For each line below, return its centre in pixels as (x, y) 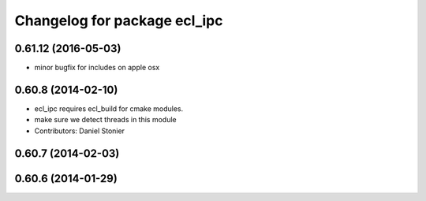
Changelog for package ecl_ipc (119, 20)
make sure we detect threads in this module (105, 120)
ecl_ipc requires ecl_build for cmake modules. (109, 108)
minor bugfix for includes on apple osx (97, 68)
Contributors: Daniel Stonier (80, 131)
